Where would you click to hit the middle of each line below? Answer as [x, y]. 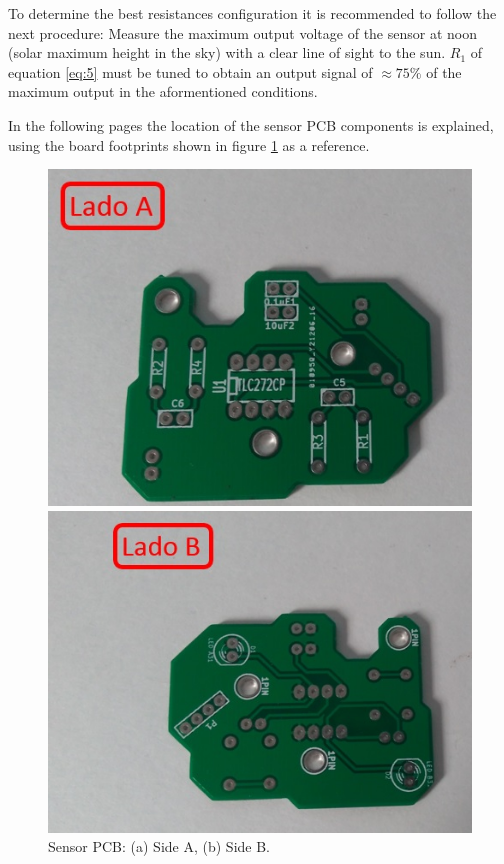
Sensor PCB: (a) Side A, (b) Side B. [159, 846]
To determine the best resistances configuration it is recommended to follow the [252, 13]
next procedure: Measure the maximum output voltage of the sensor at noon [242, 32]
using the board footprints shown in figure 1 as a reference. [189, 144]
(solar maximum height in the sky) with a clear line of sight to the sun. [227, 52]
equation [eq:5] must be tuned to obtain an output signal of [190, 71]
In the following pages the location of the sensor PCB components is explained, [251, 124]
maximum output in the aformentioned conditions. [163, 91]
